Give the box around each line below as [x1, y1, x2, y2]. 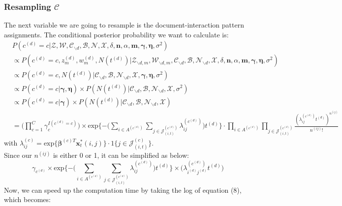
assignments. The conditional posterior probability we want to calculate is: [4, 29, 229, 39]
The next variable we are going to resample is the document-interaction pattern [4, 20, 244, 30]
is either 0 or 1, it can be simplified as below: [53, 150, 189, 160]
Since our [4, 150, 32, 160]
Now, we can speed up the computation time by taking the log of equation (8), [4, 184, 242, 195]
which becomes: [4, 194, 51, 205]
